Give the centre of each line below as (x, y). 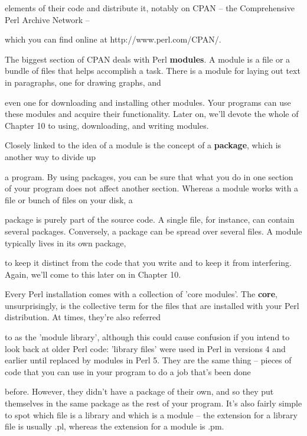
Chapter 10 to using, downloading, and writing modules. (107, 125)
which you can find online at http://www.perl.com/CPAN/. (113, 39)
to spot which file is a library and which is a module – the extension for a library (151, 414)
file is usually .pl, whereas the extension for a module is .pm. (115, 426)
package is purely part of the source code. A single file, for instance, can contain (150, 219)
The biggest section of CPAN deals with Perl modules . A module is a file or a (148, 59)
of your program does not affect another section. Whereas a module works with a (152, 188)
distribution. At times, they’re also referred (83, 317)
